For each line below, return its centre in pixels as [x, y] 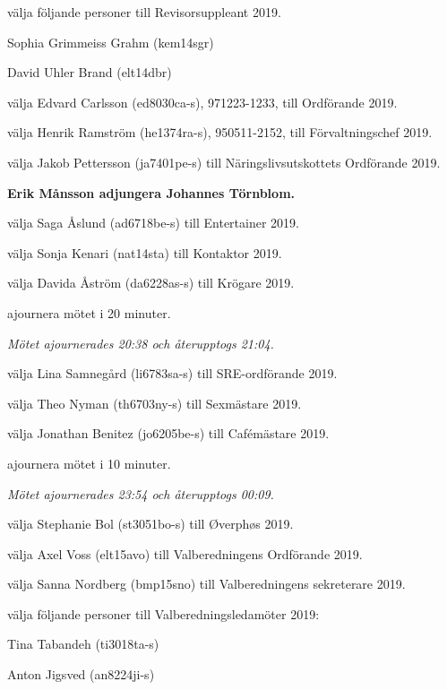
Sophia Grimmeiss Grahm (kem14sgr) [111, 42]
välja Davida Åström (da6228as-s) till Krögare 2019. [151, 283]
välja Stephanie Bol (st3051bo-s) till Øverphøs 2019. [150, 524]
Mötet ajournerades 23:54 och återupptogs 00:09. [141, 493]
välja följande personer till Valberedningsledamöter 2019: [163, 613]
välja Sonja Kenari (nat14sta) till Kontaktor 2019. [145, 252]
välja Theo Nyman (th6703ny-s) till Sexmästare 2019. [155, 403]
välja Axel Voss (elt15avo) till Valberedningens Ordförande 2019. [185, 553]
